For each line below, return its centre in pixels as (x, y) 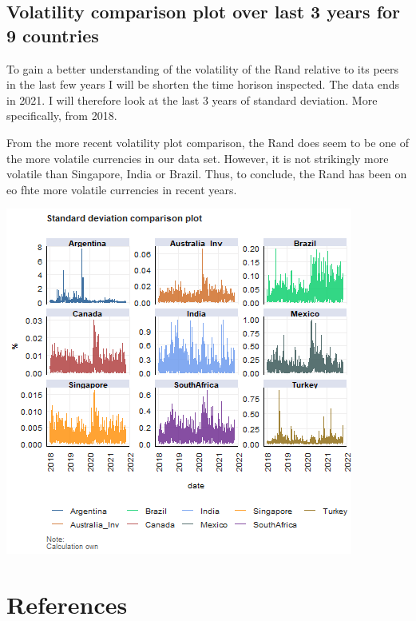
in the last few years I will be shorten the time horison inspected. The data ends (203, 84)
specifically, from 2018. (62, 115)
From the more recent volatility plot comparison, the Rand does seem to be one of (208, 142)
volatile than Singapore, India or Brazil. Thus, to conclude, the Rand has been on (207, 174)
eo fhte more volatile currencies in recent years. (122, 189)
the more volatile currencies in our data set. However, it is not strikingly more (198, 158)
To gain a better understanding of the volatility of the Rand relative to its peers (202, 68)
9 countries (53, 35)
